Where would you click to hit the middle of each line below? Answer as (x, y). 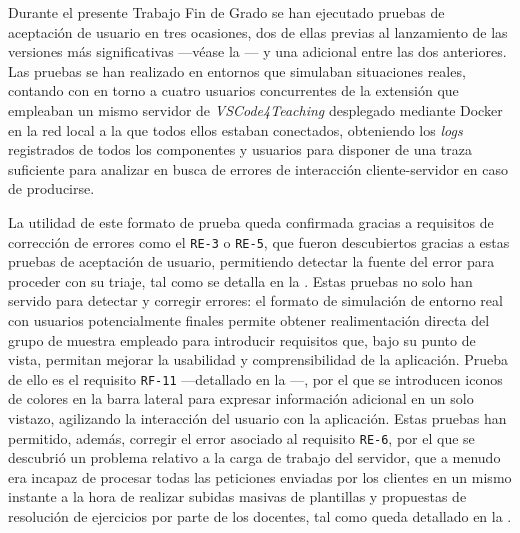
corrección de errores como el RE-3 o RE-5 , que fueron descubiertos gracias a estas (259, 241)
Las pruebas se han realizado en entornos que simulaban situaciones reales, (237, 70)
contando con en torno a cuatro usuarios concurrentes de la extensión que (233, 90)
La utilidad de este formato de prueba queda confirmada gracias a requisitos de (251, 221)
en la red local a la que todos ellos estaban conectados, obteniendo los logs (235, 129)
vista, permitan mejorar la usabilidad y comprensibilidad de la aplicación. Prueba (258, 359)
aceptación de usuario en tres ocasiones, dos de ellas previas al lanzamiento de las (258, 31)
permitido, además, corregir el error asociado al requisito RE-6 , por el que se (241, 437)
